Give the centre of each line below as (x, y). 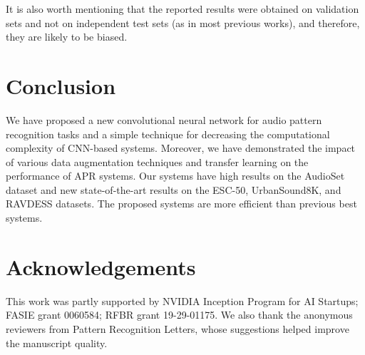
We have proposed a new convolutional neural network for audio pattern (164, 119)
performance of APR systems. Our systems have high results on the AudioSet (175, 176)
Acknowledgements (101, 266)
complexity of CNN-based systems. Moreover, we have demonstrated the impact (181, 148)
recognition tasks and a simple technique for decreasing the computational (168, 134)
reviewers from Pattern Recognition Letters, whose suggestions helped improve (178, 328)
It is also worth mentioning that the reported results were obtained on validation (182, 9)
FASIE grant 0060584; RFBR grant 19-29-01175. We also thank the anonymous (179, 315)
